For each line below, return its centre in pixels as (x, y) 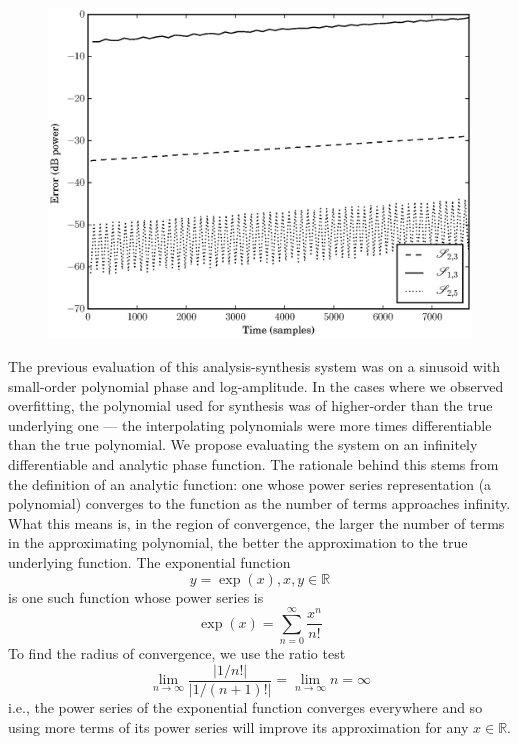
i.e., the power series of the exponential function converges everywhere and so (245, 706)
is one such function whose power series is (136, 596)
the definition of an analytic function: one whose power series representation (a (250, 483)
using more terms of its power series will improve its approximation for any (238, 726)
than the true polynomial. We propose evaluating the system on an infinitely (243, 444)
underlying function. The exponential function (149, 561)
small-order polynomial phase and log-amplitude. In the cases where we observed (256, 385)
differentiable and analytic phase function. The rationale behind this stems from (253, 463)
